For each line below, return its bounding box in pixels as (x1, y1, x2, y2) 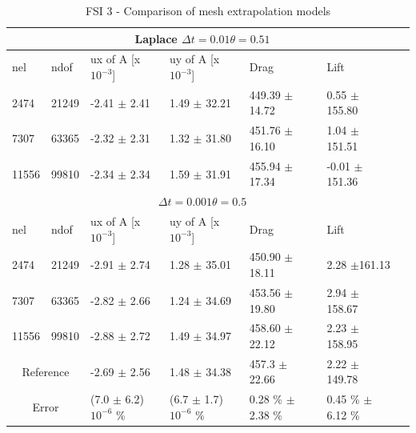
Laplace (134, 30, 178, 46)
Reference (22, 363, 70, 379)
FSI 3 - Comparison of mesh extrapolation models (85, 2, 331, 18)
